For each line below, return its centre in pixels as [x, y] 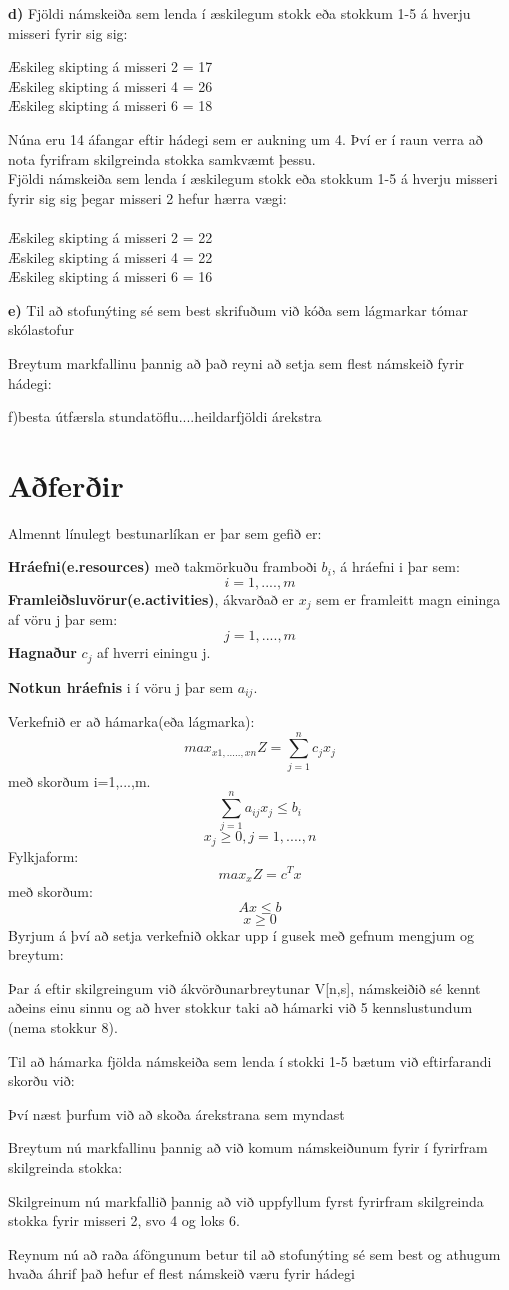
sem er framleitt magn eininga [408, 599]
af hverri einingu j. [154, 652]
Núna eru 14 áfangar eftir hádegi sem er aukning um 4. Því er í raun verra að [245, 138]
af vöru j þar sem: [63, 619]
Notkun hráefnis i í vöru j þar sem [121, 686]
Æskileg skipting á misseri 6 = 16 [110, 276]
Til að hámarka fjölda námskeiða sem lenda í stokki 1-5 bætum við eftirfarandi [250, 1060]
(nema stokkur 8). [63, 1026]
